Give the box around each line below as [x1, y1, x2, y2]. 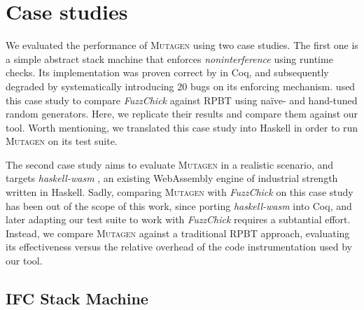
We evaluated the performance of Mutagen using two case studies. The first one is [6, 38, 358, 52]
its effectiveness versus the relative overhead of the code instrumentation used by [6, 239, 352, 254]
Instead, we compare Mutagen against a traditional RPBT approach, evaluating [6, 225, 350, 240]
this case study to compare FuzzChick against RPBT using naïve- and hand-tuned [6, 92, 358, 107]
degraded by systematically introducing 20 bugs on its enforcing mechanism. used [6, 78, 356, 93]
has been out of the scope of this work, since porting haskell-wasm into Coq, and [6, 198, 352, 213]
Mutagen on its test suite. [6, 134, 118, 148]
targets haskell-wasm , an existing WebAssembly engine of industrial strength [6, 171, 338, 185]
